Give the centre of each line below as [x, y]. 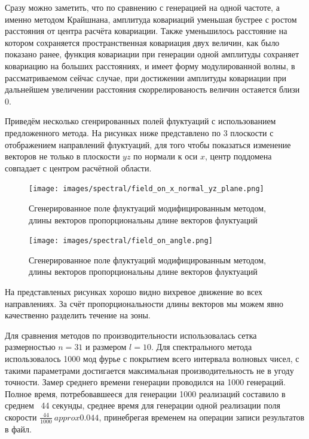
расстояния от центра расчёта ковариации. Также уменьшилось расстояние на [146, 31]
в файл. [18, 429]
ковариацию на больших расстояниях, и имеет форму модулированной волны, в [150, 65]
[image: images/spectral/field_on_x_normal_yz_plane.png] [146, 189]
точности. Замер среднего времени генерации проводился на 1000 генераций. [145, 382]
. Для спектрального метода [201, 347]
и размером [106, 347]
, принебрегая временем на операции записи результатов [202, 417]
